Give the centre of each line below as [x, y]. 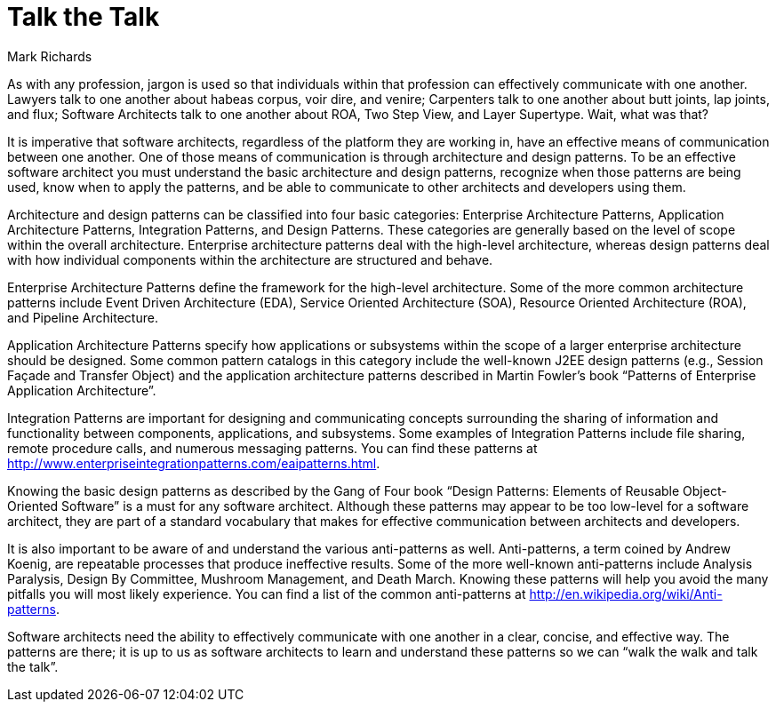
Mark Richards [50, 56]
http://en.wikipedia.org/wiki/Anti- [626, 593]
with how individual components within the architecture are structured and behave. [250, 259]
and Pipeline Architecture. [83, 317]
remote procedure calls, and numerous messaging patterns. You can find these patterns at [272, 448]
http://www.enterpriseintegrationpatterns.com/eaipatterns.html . [194, 463]
